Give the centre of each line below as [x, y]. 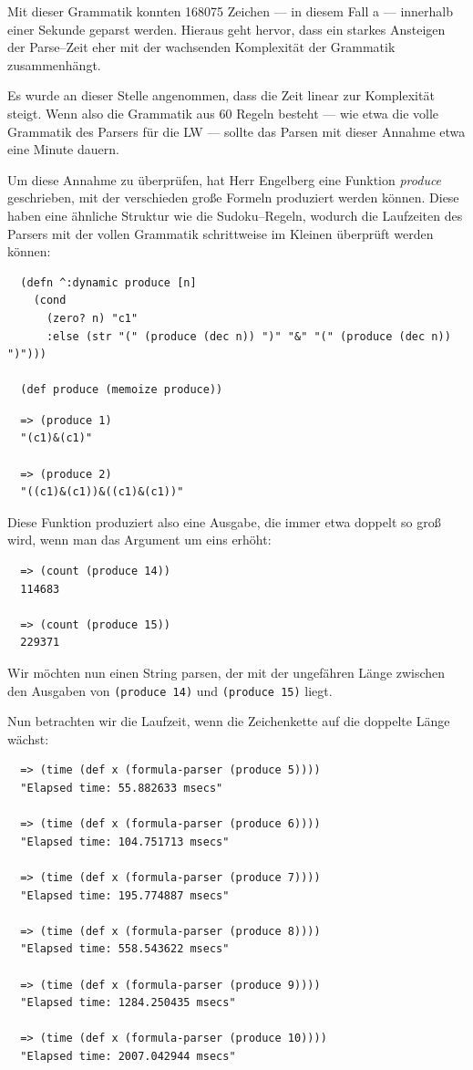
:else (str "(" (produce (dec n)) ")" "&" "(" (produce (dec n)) [248, 336]
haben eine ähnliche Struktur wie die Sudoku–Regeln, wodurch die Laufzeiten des [235, 215]
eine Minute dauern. [63, 149]
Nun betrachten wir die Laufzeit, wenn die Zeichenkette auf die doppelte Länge [229, 721]
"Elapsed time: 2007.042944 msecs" [128, 1056]
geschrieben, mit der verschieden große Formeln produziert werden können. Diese [233, 197]
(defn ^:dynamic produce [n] [108, 282]
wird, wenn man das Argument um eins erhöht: [139, 540]
